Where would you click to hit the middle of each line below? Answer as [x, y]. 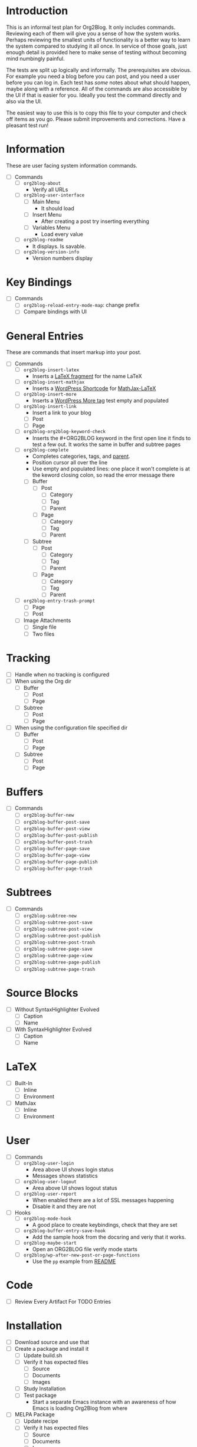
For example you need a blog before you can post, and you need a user [93, 76]
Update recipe [41, 1421]
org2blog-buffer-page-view [57, 855]
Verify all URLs [50, 189]
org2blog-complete [46, 450]
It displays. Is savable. [59, 246]
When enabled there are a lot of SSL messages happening [103, 1200]
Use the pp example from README [74, 1261]
